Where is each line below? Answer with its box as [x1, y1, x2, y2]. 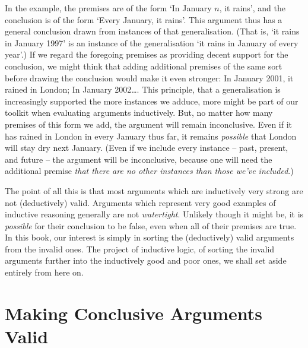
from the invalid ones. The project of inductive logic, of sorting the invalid [5, 242, 275, 255]
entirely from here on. [5, 266, 84, 279]
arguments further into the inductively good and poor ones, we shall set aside [5, 254, 287, 267]
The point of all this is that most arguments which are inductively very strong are [5, 184, 303, 197]
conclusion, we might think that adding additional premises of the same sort [5, 59, 282, 72]
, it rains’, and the [219, 2, 285, 14]
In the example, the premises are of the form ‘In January [5, 2, 212, 14]
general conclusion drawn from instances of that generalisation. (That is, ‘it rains [5, 25, 300, 37]
